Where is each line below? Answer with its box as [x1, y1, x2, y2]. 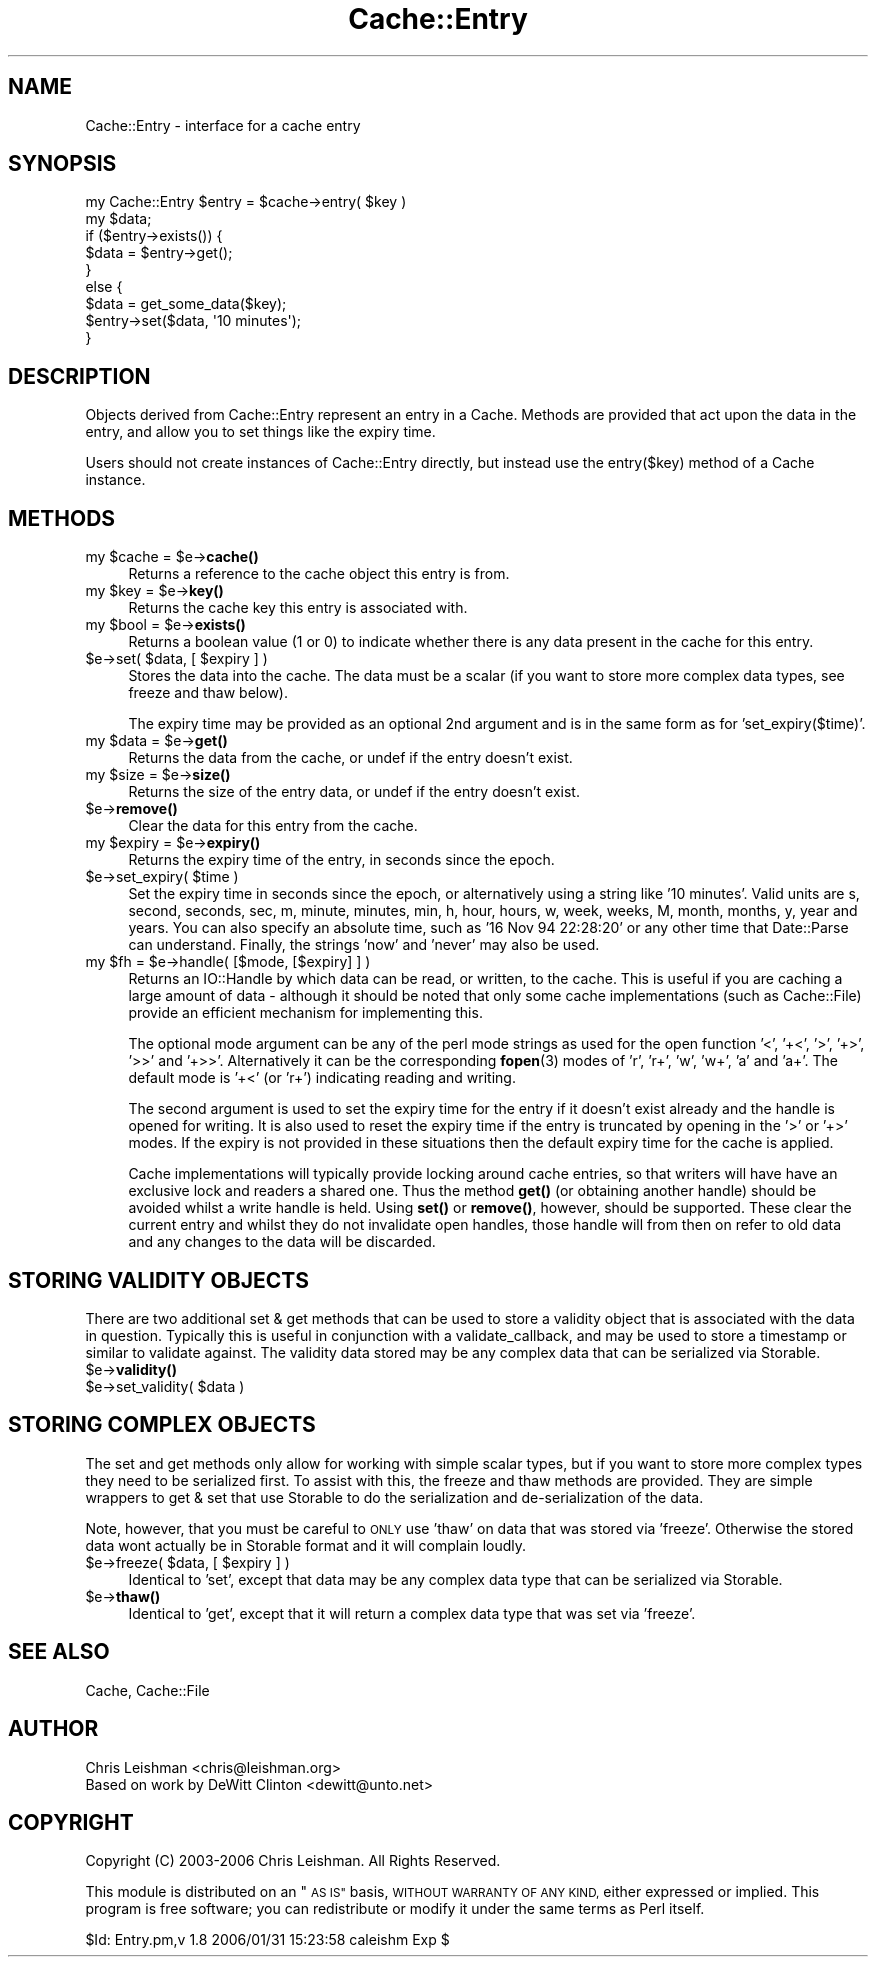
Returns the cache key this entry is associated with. [128, 599, 468, 617]
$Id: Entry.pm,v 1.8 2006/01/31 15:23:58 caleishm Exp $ [85, 1931, 450, 1949]
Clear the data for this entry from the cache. [128, 817, 418, 835]
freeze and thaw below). [128, 684, 288, 702]
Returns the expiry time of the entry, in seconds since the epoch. [128, 851, 555, 869]
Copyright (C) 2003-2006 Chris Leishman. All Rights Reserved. [85, 1852, 501, 1870]
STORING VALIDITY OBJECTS [8, 1267, 309, 1293]
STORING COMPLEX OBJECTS [8, 1412, 316, 1438]
